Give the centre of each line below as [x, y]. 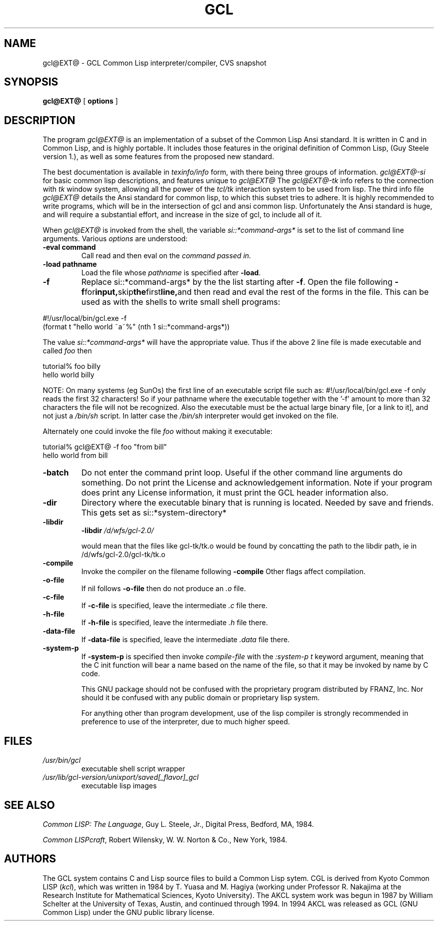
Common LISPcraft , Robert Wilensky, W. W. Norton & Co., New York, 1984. [165, 839]
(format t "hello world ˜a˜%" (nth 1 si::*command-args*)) [136, 327]
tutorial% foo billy [71, 366]
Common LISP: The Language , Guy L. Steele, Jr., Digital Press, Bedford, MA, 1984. [178, 824]
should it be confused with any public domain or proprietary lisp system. [200, 698]
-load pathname [70, 264]
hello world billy [68, 375]
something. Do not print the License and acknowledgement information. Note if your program [257, 483]
